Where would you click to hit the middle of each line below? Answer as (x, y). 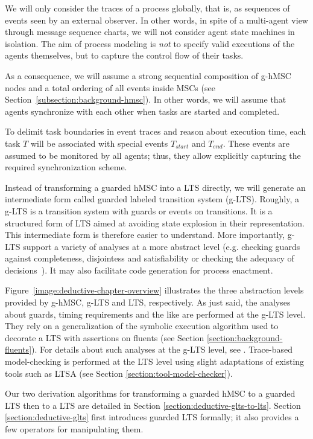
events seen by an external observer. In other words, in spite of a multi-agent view (156, 20)
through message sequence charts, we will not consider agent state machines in (150, 32)
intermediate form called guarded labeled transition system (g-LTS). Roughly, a (152, 199)
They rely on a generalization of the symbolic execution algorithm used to (142, 326)
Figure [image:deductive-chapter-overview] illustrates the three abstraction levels (154, 290)
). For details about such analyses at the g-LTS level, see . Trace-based (162, 349)
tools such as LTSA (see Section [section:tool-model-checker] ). (119, 373)
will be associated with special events (99, 143)
